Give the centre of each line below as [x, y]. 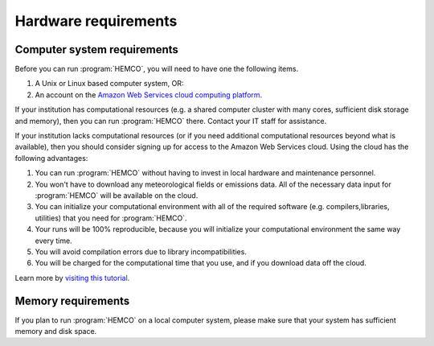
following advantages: [51, 158]
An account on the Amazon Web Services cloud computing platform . [149, 95]
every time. [53, 241]
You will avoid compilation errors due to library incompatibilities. [141, 251]
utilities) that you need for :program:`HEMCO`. [111, 218]
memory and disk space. [56, 331]
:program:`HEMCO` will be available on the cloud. [117, 195]
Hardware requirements [96, 21]
